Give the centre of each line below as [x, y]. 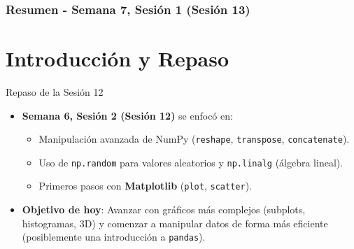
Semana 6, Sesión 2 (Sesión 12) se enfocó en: [127, 115]
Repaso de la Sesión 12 [55, 91]
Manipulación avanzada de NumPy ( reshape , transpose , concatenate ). [194, 139]
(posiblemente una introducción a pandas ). [114, 237]
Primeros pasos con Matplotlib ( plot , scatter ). [145, 186]
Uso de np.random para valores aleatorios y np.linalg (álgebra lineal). [191, 162]
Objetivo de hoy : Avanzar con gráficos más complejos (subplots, [164, 209]
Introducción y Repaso [118, 58]
